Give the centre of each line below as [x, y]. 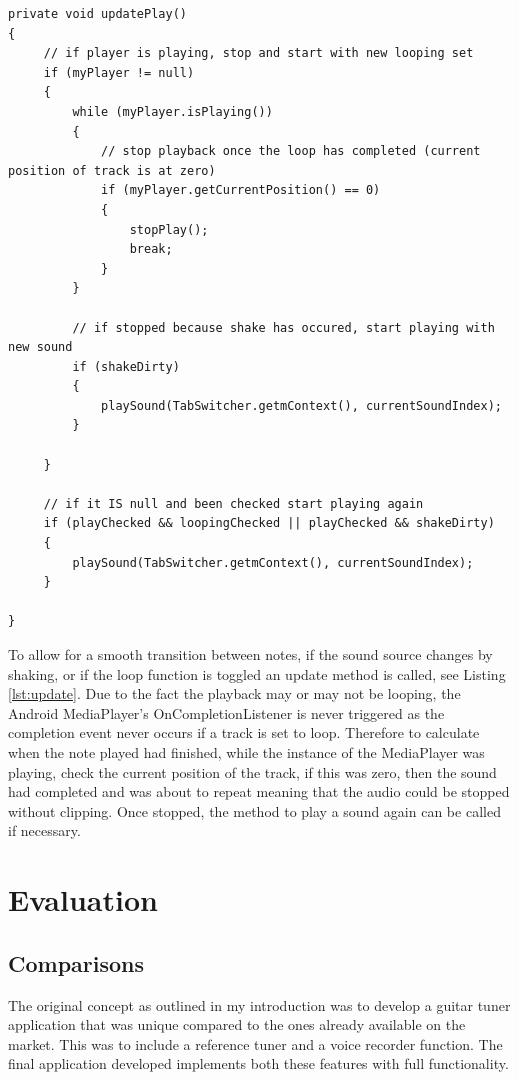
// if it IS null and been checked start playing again [233, 503]
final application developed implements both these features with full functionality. [258, 1063]
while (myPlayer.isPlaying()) [172, 111]
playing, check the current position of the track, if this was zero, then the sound [252, 771]
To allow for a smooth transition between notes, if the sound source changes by [250, 654]
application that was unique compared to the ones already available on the [237, 1024]
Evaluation [83, 899]
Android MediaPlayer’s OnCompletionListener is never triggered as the [226, 712]
